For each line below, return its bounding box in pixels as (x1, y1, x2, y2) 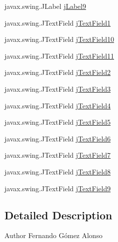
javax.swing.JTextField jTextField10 (4, 34, 114, 44)
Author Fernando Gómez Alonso (4, 230, 103, 241)
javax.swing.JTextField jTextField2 (4, 67, 111, 77)
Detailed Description (4, 207, 113, 222)
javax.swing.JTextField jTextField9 (4, 183, 111, 193)
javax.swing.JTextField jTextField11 (4, 50, 114, 61)
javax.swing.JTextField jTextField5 (4, 117, 111, 127)
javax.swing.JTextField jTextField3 (4, 83, 111, 94)
